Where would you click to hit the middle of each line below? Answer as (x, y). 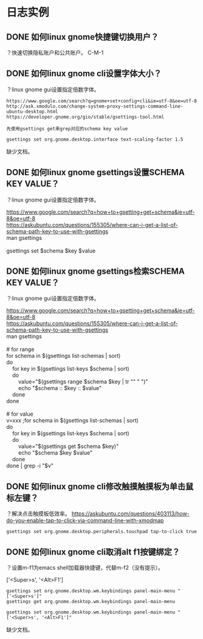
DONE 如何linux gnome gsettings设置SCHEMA (96, 173)
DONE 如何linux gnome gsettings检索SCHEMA (96, 271)
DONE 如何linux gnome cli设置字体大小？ (84, 74)
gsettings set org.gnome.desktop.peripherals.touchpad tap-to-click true (102, 532)
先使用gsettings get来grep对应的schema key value (67, 128)
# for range (20, 349)
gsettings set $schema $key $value (51, 251)
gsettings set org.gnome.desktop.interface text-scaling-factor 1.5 (95, 139)
